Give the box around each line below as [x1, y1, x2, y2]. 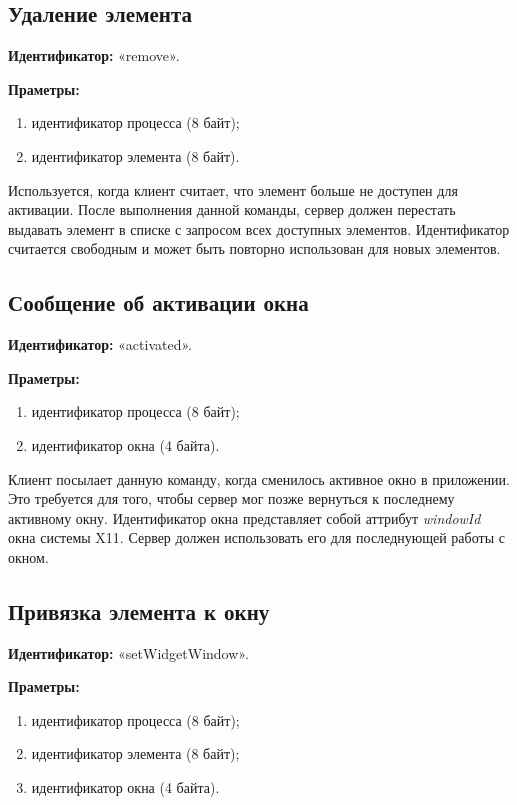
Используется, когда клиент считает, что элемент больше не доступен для [8, 179, 458, 200]
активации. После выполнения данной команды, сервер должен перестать [8, 199, 456, 220]
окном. [8, 546, 49, 567]
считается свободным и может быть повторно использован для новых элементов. [8, 238, 501, 259]
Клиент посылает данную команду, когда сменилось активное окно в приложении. [8, 468, 510, 489]
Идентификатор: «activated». [8, 334, 192, 355]
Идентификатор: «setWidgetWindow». [8, 642, 249, 663]
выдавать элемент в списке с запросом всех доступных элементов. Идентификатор [8, 218, 510, 239]
